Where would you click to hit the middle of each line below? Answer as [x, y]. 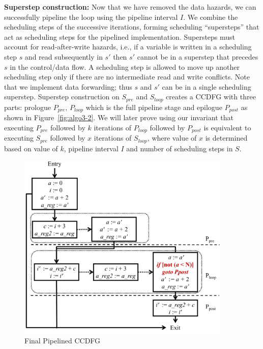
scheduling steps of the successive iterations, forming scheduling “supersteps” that [132, 27]
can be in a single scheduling [207, 86]
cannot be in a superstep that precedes [198, 56]
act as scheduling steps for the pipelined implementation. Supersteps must [120, 36]
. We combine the [211, 17]
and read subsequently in [64, 56]
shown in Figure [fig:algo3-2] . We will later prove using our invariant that [119, 117]
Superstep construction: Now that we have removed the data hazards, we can [130, 7]
